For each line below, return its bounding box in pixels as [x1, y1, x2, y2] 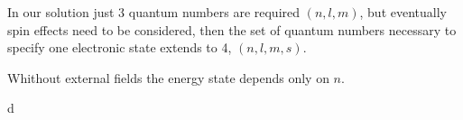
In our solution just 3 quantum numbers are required [7, 3, 301, 21]
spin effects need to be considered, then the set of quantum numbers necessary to [7, 20, 457, 39]
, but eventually [359, 3, 447, 21]
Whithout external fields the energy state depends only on [7, 68, 329, 87]
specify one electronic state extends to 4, [7, 38, 232, 57]
